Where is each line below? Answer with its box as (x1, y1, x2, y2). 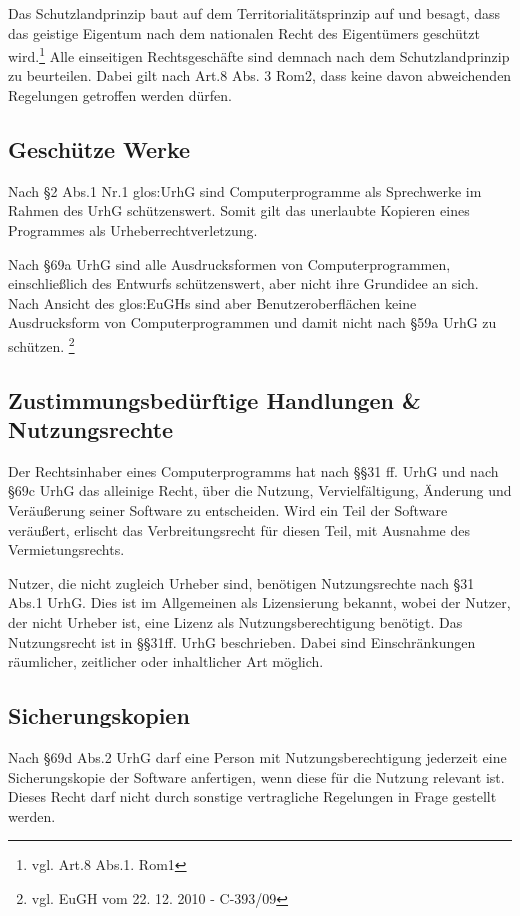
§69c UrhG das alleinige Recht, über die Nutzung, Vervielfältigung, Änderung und (8, 480, 512, 501)
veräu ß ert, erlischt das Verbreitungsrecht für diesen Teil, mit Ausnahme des (8, 519, 470, 540)
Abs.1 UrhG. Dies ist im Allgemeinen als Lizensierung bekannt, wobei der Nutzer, (8, 592, 511, 613)
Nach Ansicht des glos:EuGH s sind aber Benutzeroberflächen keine (8, 292, 417, 313)
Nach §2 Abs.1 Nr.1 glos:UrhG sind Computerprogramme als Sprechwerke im (8, 180, 482, 201)
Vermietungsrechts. (8, 539, 125, 560)
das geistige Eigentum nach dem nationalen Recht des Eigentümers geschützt (8, 22, 480, 43)
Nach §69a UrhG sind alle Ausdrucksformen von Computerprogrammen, (8, 253, 451, 274)
